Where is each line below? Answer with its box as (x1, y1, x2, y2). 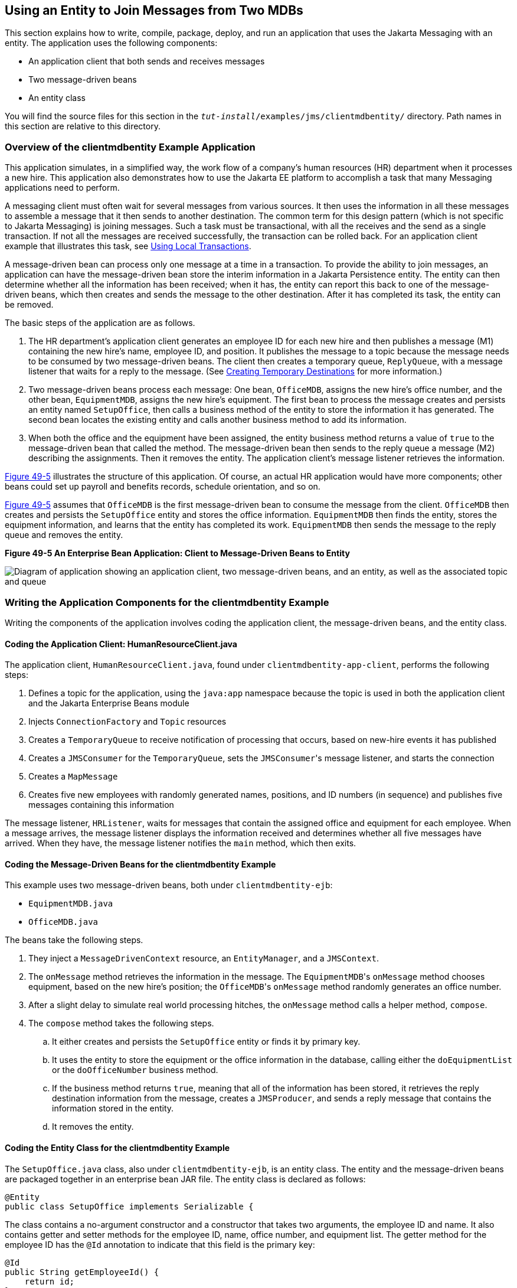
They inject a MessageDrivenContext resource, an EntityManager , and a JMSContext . (28, 953, 379, 964)
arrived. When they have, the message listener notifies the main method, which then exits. (5, 838, 356, 849)
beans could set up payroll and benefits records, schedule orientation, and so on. (5, 481, 320, 492)
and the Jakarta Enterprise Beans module (28, 698, 189, 709)
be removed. (5, 299, 54, 310)
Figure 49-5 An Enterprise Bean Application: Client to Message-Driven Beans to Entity (5, 548, 350, 559)
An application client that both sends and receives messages (28, 56, 265, 67)
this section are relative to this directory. (5, 121, 161, 132)
